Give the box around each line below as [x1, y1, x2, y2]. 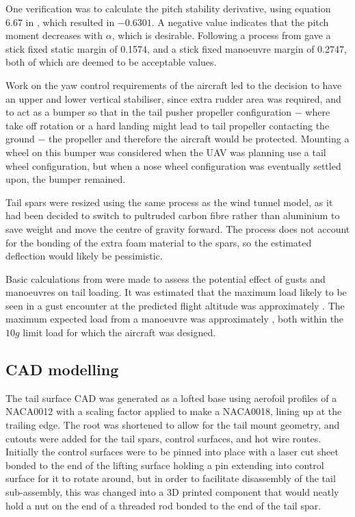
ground [5, 131, 35, 146]
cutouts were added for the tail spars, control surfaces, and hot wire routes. [5, 431, 321, 445]
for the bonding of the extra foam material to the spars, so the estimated [5, 235, 312, 249]
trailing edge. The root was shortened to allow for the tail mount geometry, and [5, 418, 340, 432]
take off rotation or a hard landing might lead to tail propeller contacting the [5, 118, 330, 132]
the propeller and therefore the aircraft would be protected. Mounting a [49, 131, 350, 146]
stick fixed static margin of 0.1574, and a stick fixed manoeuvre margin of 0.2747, [5, 41, 347, 55]
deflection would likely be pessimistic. [5, 249, 163, 263]
